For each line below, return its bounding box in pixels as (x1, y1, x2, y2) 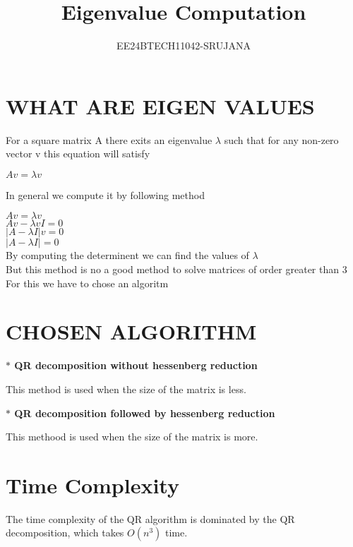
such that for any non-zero (224, 132, 339, 147)
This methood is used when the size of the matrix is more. (6, 429, 258, 444)
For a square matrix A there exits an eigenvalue (6, 132, 213, 147)
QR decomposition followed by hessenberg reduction (14, 405, 275, 420)
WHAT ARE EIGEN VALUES (6, 91, 315, 120)
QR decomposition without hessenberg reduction (14, 358, 258, 373)
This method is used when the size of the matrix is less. (6, 381, 246, 396)
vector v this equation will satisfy (6, 146, 150, 161)
